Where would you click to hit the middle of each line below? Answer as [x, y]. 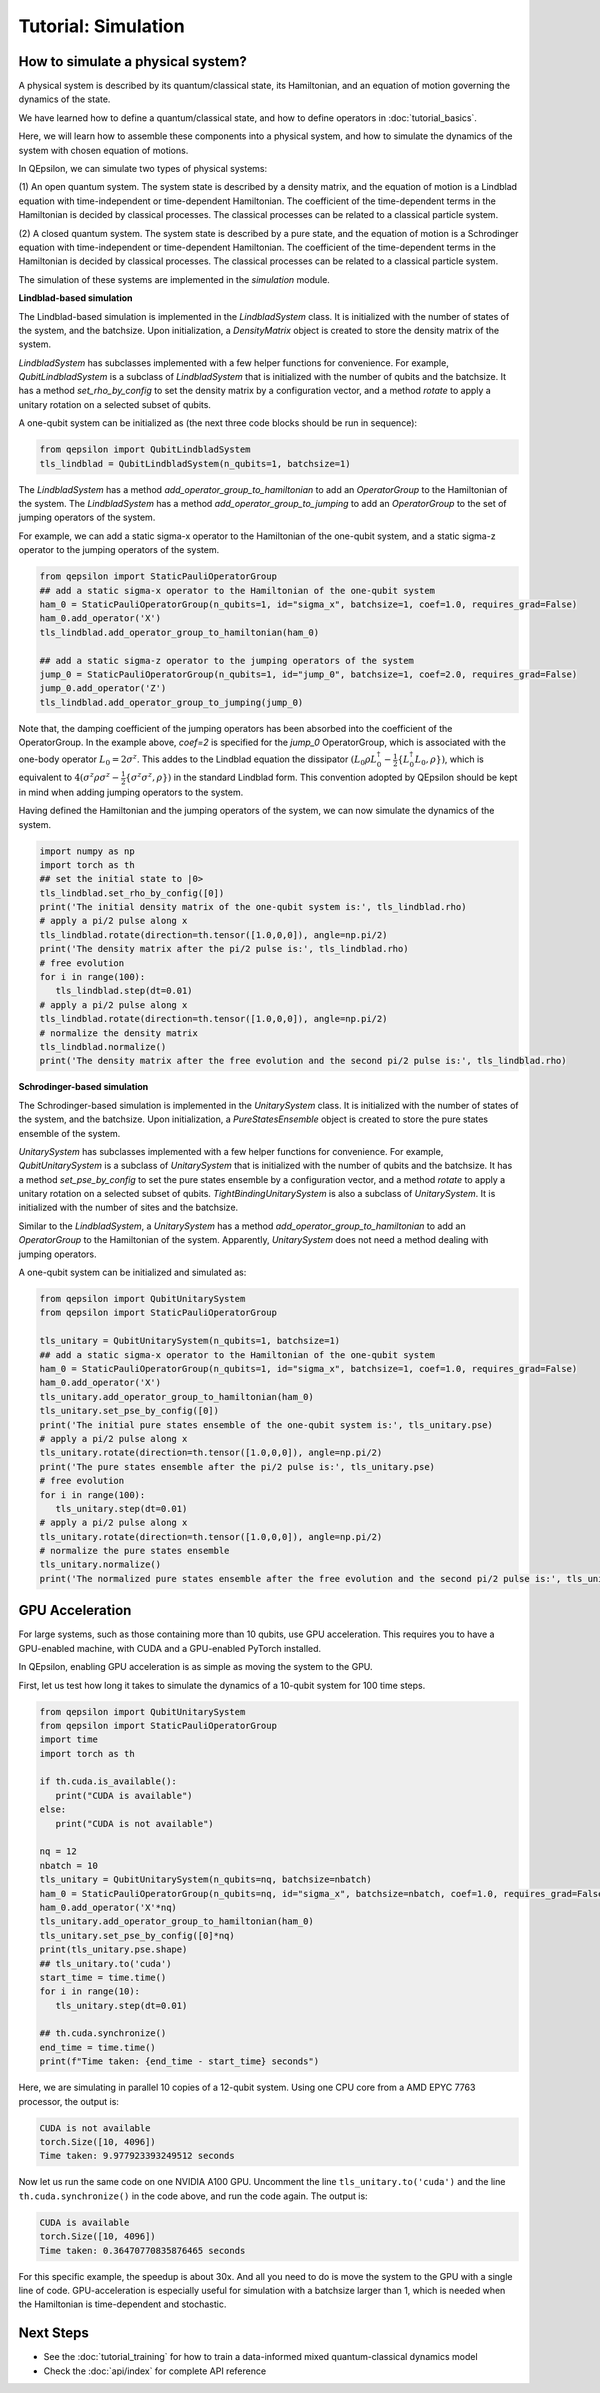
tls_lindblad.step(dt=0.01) [124, 991]
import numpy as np [87, 851]
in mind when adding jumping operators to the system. [131, 792]
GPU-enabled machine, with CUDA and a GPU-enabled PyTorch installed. [170, 1648]
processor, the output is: [69, 2101]
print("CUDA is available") [124, 1795]
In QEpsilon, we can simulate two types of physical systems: [143, 169]
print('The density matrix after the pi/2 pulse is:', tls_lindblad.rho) [224, 949]
